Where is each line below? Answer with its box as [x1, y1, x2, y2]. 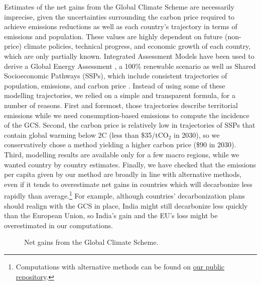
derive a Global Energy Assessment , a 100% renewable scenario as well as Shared [4, 60, 256, 71]
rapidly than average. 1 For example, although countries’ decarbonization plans [4, 189, 245, 201]
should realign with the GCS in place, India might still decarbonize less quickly [4, 200, 248, 211]
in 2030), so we [173, 129, 220, 140]
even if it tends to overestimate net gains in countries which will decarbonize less [4, 178, 252, 189]
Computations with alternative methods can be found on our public [16, 261, 225, 271]
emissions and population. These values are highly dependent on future [4, 31, 223, 41]
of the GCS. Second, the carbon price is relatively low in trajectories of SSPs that [4, 120, 255, 130]
